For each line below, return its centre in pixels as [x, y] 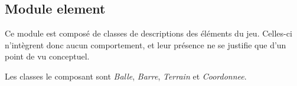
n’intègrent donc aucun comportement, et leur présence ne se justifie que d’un [146, 44]
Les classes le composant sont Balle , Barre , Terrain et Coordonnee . [126, 76]
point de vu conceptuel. [47, 56]
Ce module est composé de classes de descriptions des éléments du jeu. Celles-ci [148, 33]
